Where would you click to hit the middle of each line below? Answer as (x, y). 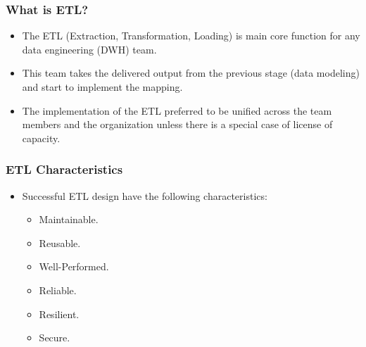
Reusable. (60, 242)
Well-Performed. (74, 266)
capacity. (41, 138)
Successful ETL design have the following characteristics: (145, 195)
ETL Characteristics (64, 169)
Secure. (55, 337)
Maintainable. (69, 219)
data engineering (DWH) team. (89, 49)
